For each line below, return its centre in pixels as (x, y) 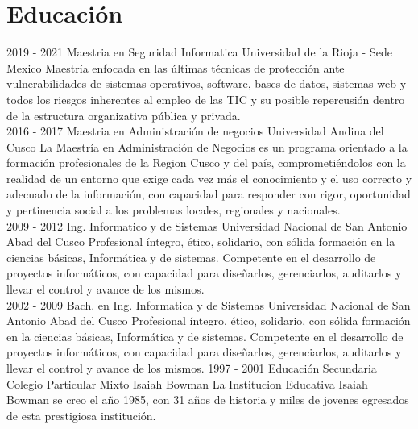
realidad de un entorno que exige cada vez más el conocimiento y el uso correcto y (209, 178)
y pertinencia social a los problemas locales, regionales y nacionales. (174, 210)
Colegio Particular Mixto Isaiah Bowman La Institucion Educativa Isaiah (187, 383)
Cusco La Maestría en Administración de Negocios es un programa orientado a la (207, 146)
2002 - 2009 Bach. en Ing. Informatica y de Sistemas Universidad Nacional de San (209, 304)
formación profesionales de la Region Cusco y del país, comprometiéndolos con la (206, 162)
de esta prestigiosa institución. (81, 415)
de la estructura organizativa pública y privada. (124, 115)
